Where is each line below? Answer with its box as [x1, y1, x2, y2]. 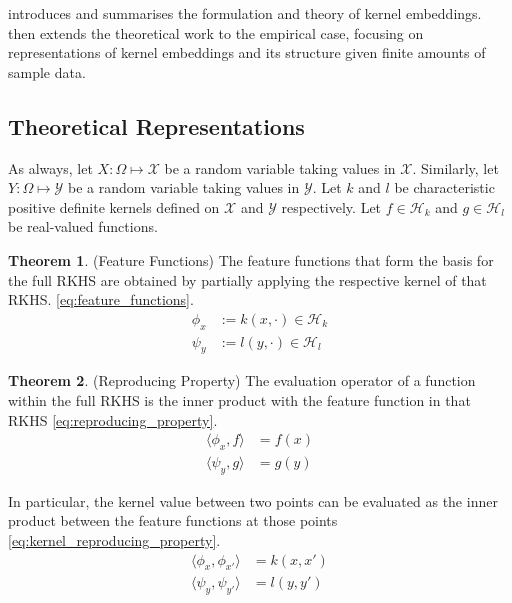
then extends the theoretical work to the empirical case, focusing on [8, 22, 424, 43]
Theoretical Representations [8, 110, 305, 141]
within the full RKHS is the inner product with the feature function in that [8, 389, 471, 410]
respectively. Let [281, 196, 382, 217]
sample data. [8, 61, 86, 82]
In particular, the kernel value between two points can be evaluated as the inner [8, 490, 498, 511]
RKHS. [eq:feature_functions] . [8, 289, 194, 310]
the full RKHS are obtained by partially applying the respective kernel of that [8, 269, 487, 290]
